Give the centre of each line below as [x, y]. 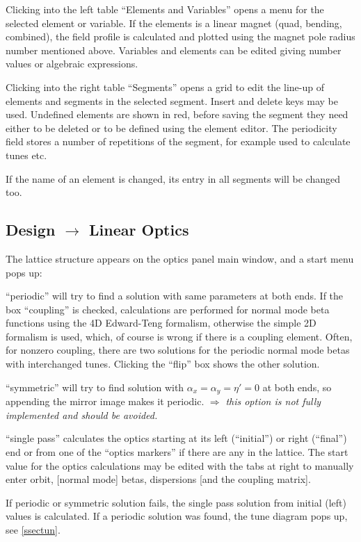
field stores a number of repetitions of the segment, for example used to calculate [178, 141]
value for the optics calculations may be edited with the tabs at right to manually [180, 465]
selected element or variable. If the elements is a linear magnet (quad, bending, [174, 23]
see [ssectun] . [33, 529]
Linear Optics [139, 230]
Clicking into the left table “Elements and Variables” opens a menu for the [165, 9]
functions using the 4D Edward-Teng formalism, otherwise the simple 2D [161, 323]
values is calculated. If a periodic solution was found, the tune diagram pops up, [177, 516]
